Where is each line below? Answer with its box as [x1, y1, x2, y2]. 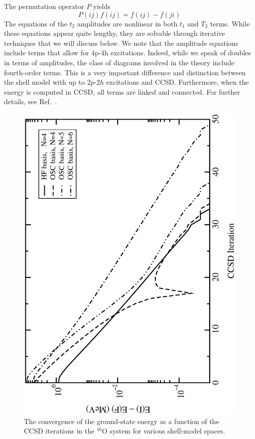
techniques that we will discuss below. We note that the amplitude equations [4, 37, 239, 48]
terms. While [210, 18, 250, 28]
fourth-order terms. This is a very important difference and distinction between [4, 67, 246, 77]
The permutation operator [4, 1, 84, 11]
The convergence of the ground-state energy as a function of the [24, 416, 219, 426]
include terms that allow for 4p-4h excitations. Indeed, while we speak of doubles [4, 47, 251, 58]
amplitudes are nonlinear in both [77, 18, 178, 28]
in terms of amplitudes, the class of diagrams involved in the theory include [4, 57, 235, 67]
